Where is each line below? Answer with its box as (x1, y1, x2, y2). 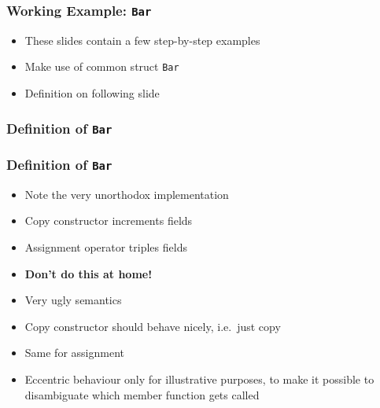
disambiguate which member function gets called (24, 386, 260, 402)
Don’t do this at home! (24, 265, 153, 281)
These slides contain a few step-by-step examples (24, 31, 260, 48)
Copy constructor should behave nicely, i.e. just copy (24, 318, 281, 334)
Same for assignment (24, 344, 124, 361)
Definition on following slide (24, 85, 160, 101)
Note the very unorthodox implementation (24, 186, 229, 202)
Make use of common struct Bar (24, 58, 179, 75)
